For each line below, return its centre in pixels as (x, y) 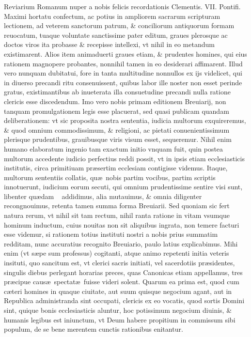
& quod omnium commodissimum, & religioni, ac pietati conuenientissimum (117, 130)
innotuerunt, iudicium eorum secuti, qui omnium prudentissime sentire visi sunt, (123, 187)
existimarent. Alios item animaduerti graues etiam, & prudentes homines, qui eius (125, 54)
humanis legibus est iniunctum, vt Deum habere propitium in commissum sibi (120, 319)
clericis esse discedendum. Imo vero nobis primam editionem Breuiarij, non (115, 101)
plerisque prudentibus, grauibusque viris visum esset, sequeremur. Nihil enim (118, 139)
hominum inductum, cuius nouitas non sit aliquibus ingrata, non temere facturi (122, 224)
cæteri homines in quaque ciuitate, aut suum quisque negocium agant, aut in (118, 291)
